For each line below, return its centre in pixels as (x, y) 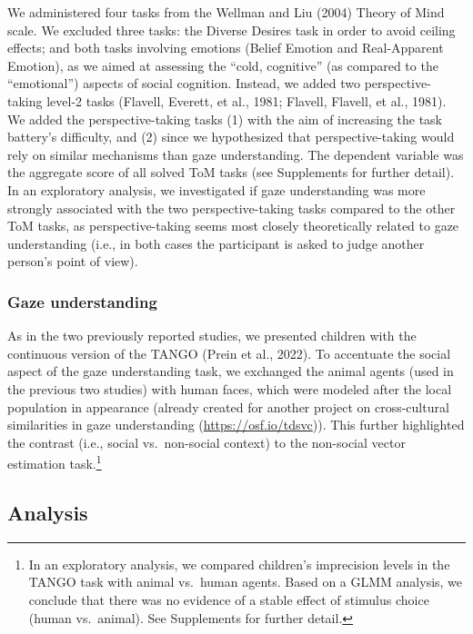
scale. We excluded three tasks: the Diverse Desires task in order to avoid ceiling (231, 30)
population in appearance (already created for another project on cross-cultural (228, 406)
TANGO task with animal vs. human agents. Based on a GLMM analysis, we (246, 582)
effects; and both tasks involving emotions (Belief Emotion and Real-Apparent (226, 48)
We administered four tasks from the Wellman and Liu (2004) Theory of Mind (226, 12)
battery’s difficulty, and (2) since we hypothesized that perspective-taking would (231, 137)
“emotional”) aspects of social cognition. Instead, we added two (184, 83)
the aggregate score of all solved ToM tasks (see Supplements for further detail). (231, 172)
